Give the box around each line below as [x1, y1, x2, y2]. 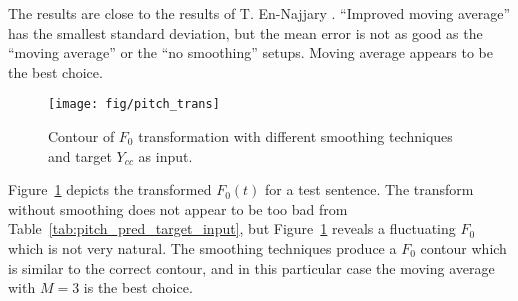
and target [48, 145, 112, 166]
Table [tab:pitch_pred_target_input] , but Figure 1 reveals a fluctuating [8, 218, 456, 239]
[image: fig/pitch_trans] [48, 97, 220, 112]
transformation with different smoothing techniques [138, 126, 453, 147]
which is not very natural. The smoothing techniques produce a [8, 238, 397, 258]
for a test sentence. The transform [265, 179, 474, 200]
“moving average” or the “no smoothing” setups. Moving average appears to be [8, 42, 493, 63]
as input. [138, 145, 193, 166]
